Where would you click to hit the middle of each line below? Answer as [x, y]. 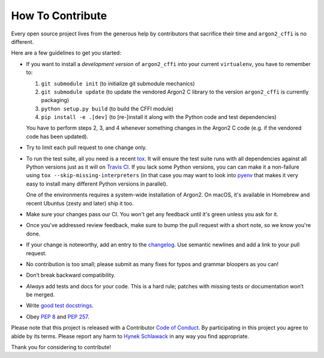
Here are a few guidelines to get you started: [66, 53]
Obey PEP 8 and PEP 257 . [58, 317]
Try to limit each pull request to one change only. [86, 148]
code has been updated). [57, 136]
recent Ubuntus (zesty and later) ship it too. [80, 203]
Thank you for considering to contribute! [61, 347]
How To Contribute [59, 16]
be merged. [40, 295]
